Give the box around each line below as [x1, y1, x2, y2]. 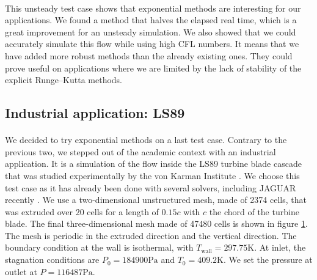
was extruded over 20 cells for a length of [5, 205, 159, 218]
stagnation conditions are [5, 253, 100, 266]
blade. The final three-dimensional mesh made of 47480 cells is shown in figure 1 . [5, 217, 308, 230]
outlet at [5, 265, 37, 278]
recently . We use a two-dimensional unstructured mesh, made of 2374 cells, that [5, 193, 307, 206]
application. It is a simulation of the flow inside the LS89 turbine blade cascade [5, 157, 302, 170]
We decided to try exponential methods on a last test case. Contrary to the [5, 133, 287, 146]
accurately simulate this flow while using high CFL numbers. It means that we [5, 37, 299, 50]
